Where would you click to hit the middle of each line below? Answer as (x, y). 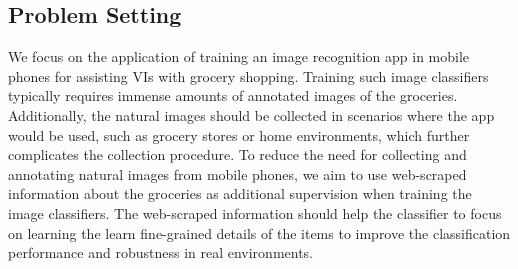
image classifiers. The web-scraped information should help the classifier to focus (255, 212)
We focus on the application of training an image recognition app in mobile (239, 56)
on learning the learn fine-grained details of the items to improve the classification (259, 232)
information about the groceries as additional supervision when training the (240, 193)
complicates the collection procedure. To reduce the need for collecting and (237, 154)
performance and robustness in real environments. (161, 252)
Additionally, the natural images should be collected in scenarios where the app (251, 114)
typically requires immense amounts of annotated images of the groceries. (233, 95)
